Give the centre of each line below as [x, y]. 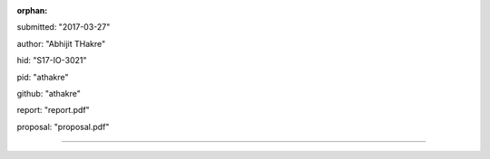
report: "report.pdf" [53, 110]
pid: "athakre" [43, 77]
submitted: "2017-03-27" [64, 27]
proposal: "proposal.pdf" [63, 126]
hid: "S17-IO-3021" [52, 61]
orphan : [32, 10]
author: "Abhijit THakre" [61, 43]
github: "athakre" [49, 93]
